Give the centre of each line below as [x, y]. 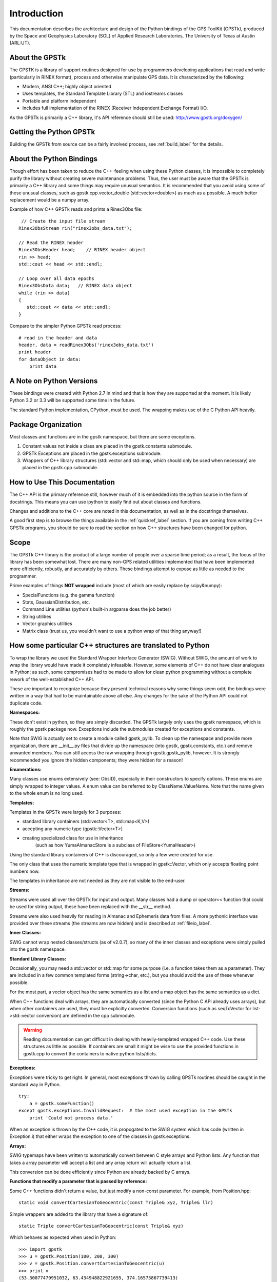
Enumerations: [26, 769]
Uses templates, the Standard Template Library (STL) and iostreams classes [103, 94]
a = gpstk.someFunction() [62, 1103]
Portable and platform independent [59, 101]
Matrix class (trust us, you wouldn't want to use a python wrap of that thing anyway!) [112, 631]
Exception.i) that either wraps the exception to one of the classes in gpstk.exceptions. [100, 1136]
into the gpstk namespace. [38, 949]
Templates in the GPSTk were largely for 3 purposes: [65, 812]
